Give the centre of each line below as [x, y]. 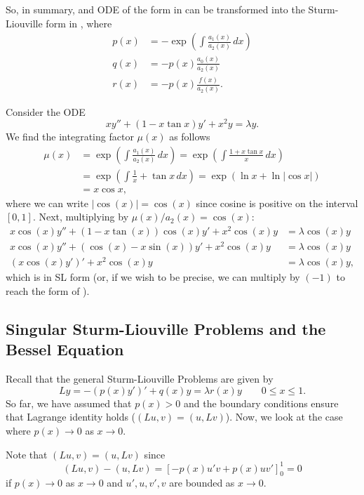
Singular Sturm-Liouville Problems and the [166, 328]
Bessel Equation [65, 349]
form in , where [79, 23]
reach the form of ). [48, 291]
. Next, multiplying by [81, 217]
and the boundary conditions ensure [261, 403]
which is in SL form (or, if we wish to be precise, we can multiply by [153, 277]
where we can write [47, 203]
